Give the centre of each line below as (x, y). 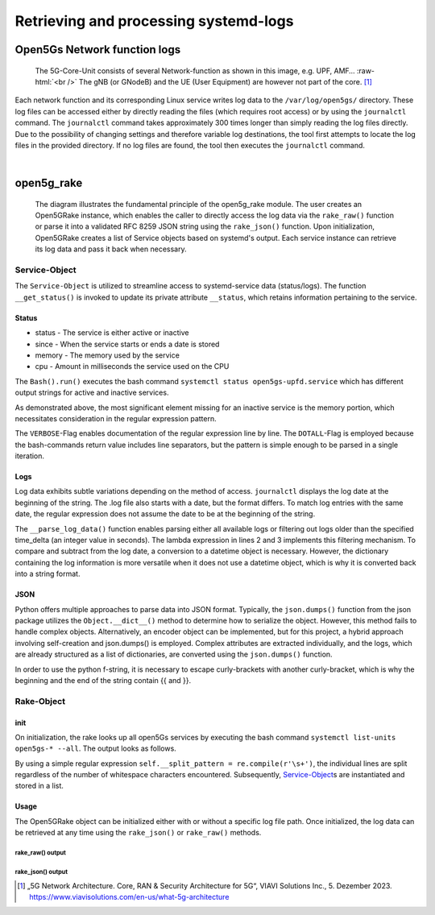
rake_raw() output (40, 853)
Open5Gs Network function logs (98, 50)
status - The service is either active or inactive (112, 333)
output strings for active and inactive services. (92, 393)
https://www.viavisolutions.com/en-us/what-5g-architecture (129, 897)
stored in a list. (39, 786)
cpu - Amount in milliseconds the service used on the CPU (132, 366)
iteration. (29, 456)
